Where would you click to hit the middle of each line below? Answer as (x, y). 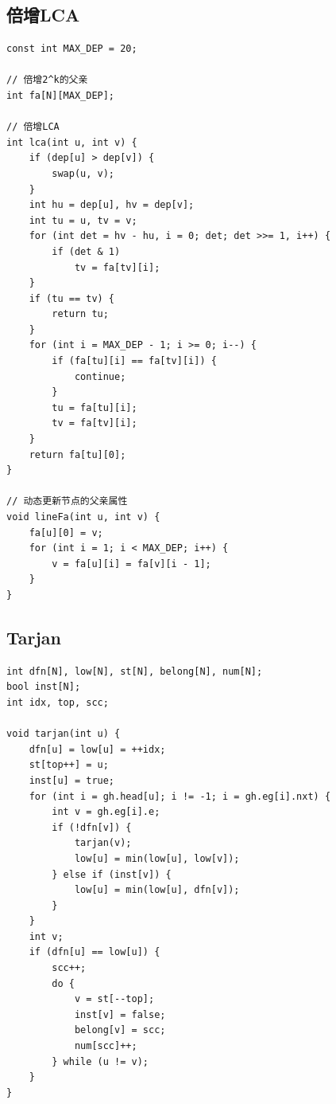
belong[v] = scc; (120, 1030)
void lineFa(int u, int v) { (83, 517)
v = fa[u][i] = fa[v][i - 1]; (131, 564)
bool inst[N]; (44, 687)
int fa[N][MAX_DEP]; (61, 95)
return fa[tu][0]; (77, 454)
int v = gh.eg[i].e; (106, 812)
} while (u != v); (100, 1061)
